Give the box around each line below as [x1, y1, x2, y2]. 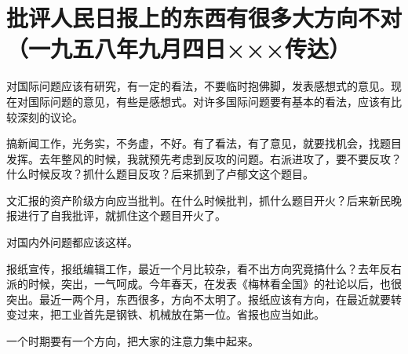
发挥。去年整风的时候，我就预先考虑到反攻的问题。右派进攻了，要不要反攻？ [6, 150, 402, 166]
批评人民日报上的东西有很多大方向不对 [6, 2, 403, 34]
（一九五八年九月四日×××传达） [6, 32, 352, 64]
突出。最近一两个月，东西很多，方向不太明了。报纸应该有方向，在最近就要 [6, 290, 391, 307]
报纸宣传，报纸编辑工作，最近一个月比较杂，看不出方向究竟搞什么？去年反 [6, 260, 391, 276]
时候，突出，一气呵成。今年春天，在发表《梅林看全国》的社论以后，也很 [27, 276, 402, 292]
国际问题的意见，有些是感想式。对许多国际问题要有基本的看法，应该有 [27, 93, 391, 109]
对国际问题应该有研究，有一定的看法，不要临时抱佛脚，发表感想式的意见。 [6, 78, 391, 94]
